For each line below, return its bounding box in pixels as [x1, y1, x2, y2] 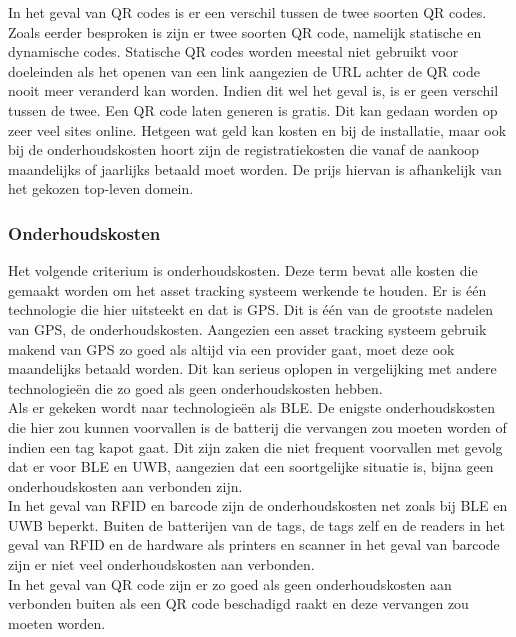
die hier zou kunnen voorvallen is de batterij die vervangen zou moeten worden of [8, 416, 507, 437]
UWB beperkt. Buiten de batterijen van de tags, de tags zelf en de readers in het [8, 514, 505, 535]
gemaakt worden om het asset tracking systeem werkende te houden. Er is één [8, 279, 487, 300]
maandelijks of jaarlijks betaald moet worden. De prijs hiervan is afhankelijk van [8, 158, 502, 179]
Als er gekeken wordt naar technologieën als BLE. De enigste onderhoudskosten [8, 397, 496, 418]
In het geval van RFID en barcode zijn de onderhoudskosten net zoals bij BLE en [8, 495, 508, 516]
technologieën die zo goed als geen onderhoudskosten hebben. [8, 377, 383, 398]
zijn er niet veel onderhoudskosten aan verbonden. [8, 554, 315, 575]
